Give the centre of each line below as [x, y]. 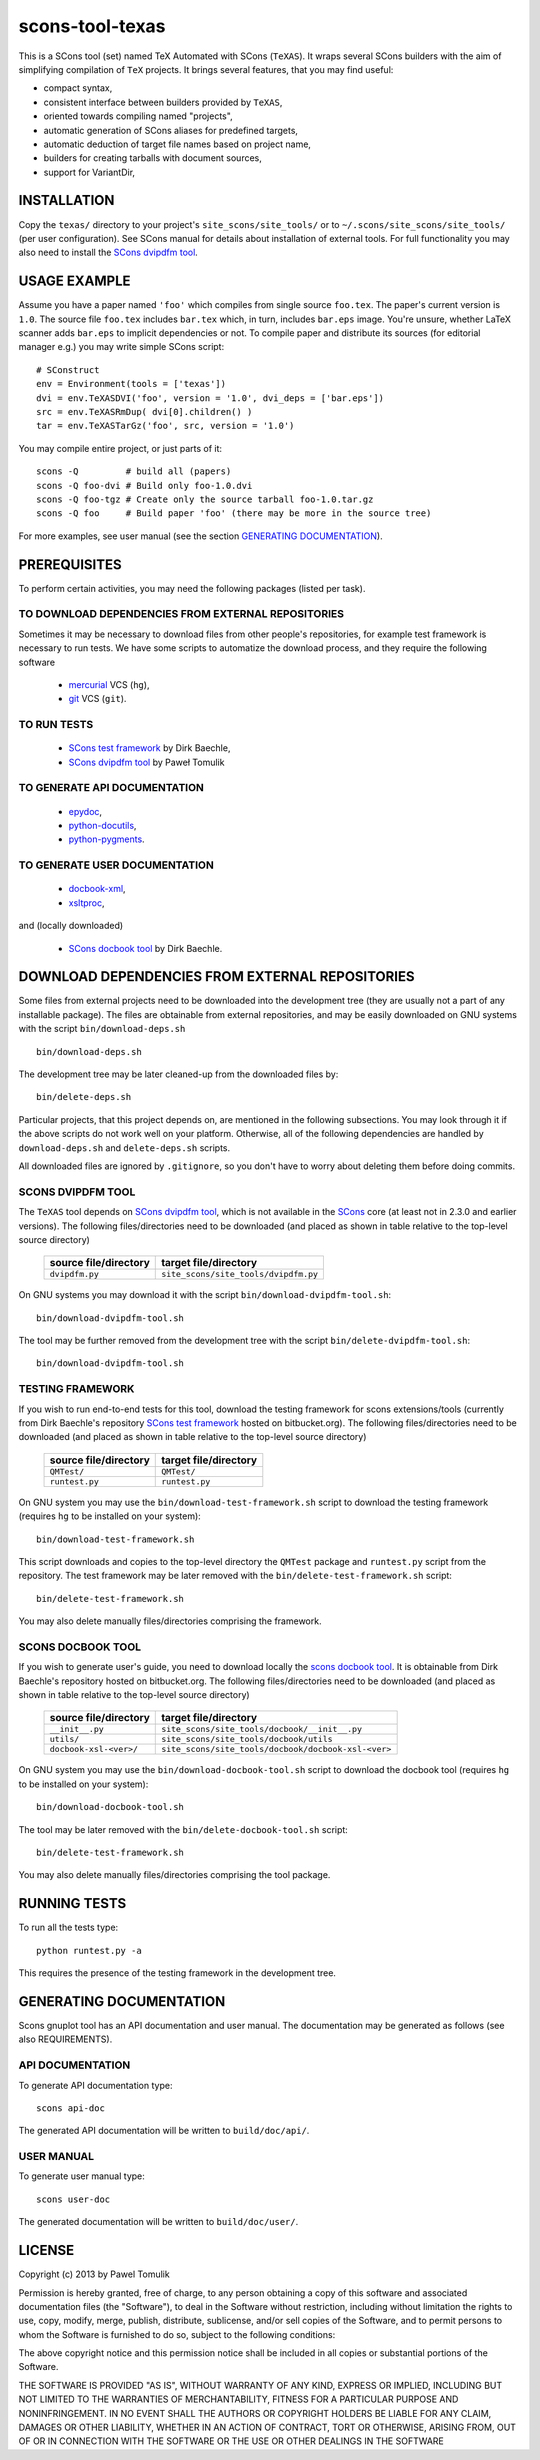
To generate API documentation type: [95, 2085]
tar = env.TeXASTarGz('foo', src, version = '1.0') [165, 426]
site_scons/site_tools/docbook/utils [247, 1739]
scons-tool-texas [92, 26]
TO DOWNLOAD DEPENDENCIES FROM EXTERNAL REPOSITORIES [181, 614]
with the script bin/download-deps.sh [102, 1029]
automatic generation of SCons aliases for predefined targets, [171, 130]
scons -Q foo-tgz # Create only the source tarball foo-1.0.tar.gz [205, 499]
